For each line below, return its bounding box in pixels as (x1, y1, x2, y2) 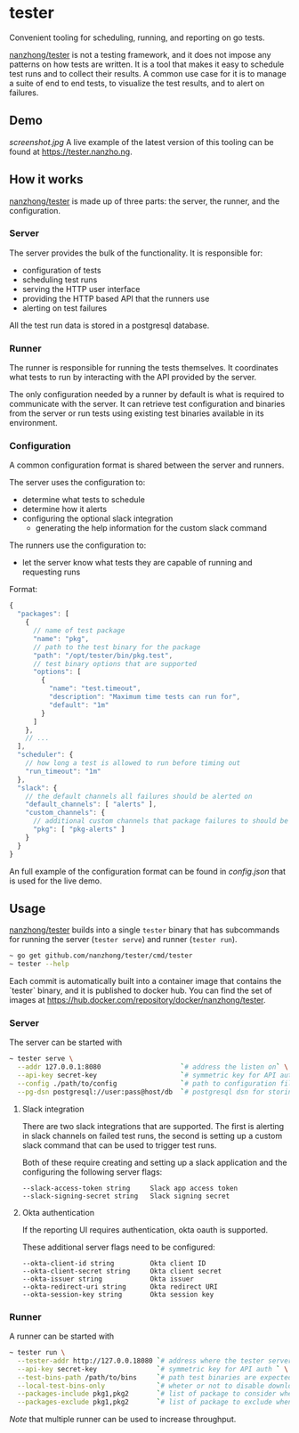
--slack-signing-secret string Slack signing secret (21, 1192, 230, 1201)
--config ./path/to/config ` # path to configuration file (17, 1079, 296, 1088)
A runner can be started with (9, 1331, 115, 1342)
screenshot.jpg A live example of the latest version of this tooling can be (9, 136, 274, 147)
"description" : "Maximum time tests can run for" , (48, 693, 241, 702)
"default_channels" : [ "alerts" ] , (25, 800, 158, 809)
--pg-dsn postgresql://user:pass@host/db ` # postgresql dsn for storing (17, 1087, 296, 1096)
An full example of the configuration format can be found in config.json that (9, 866, 287, 876)
